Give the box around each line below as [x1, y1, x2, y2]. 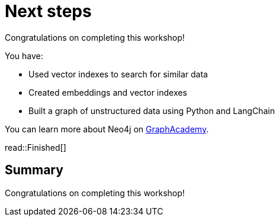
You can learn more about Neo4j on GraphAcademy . [5, 123, 209, 134]
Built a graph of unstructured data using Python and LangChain [28, 105, 275, 116]
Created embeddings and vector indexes [28, 87, 187, 97]
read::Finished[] [5, 142, 66, 152]
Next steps [5, 1, 92, 21]
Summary [5, 162, 63, 178]
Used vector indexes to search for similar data [28, 69, 208, 79]
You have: [5, 50, 43, 61]
